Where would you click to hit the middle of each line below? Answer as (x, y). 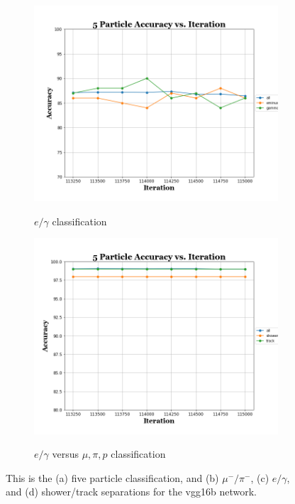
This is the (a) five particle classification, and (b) (112, 477)
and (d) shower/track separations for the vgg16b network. (131, 492)
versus (65, 454)
